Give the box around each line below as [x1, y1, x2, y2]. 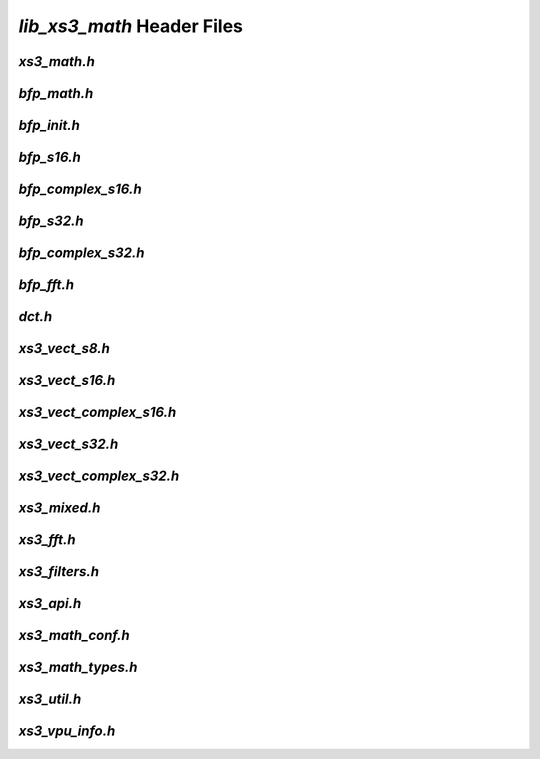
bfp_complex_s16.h [18, 181, 142, 198]
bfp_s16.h [18, 149, 81, 166]
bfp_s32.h [18, 213, 84, 230]
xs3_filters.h [18, 563, 100, 580]
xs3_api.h [18, 595, 82, 612]
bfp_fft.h [18, 276, 75, 294]
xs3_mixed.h [18, 500, 101, 517]
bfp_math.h [18, 85, 94, 102]
